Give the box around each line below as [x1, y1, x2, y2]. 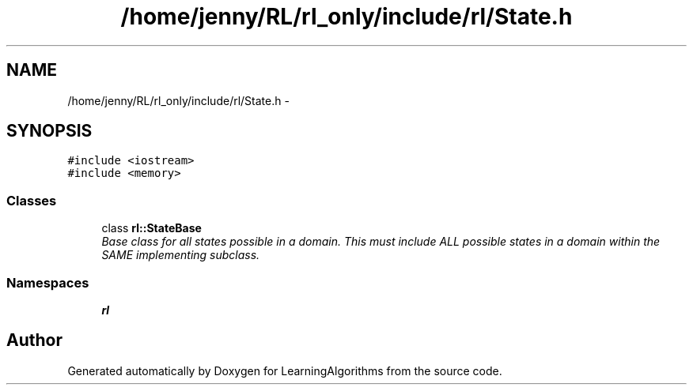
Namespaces [6, 274, 89, 291]
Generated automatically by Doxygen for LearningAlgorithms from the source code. [67, 363, 502, 378]
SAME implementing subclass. [101, 248, 260, 262]
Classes [6, 192, 57, 209]
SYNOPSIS [6, 121, 93, 141]
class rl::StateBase [101, 221, 202, 235]
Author [6, 330, 62, 351]
